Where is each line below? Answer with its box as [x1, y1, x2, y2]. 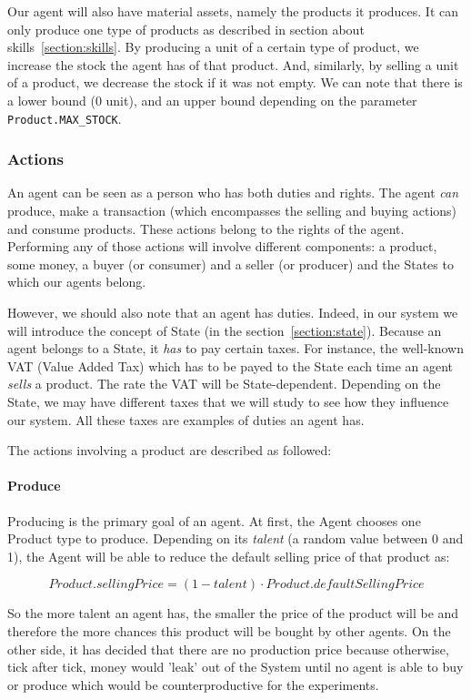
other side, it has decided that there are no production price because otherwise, [7, 639, 449, 658]
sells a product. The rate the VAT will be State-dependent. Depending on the [7, 374, 441, 393]
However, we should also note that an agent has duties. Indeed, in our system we [7, 303, 458, 321]
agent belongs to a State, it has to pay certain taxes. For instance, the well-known [7, 339, 464, 358]
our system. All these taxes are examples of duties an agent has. [7, 410, 365, 429]
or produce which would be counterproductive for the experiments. [7, 675, 379, 694]
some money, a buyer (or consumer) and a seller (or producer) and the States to [7, 254, 454, 273]
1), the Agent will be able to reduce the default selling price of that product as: [7, 546, 450, 565]
